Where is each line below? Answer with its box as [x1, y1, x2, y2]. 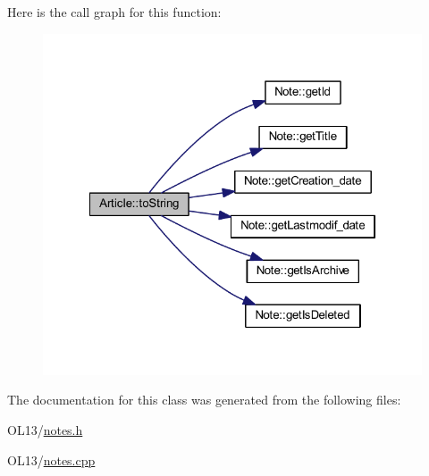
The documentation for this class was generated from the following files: [7, 390, 401, 409]
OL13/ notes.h [7, 421, 83, 439]
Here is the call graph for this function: [7, 3, 222, 21]
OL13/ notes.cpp [7, 450, 96, 469]
